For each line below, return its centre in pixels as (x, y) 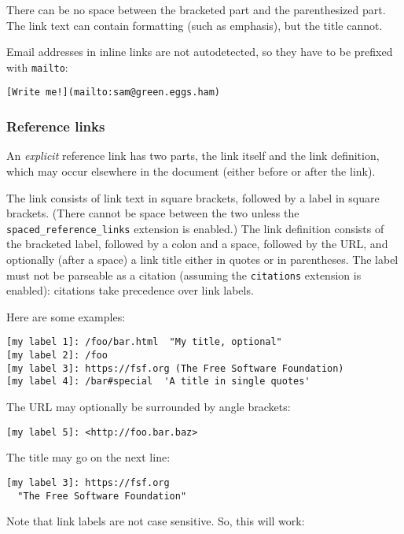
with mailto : (37, 67)
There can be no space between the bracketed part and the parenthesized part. (196, 9)
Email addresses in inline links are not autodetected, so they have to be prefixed (200, 52)
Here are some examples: (66, 316)
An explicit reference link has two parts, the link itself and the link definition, (193, 156)
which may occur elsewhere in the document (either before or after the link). (191, 171)
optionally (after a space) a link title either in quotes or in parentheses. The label (202, 259)
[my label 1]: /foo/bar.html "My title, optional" (144, 342)
